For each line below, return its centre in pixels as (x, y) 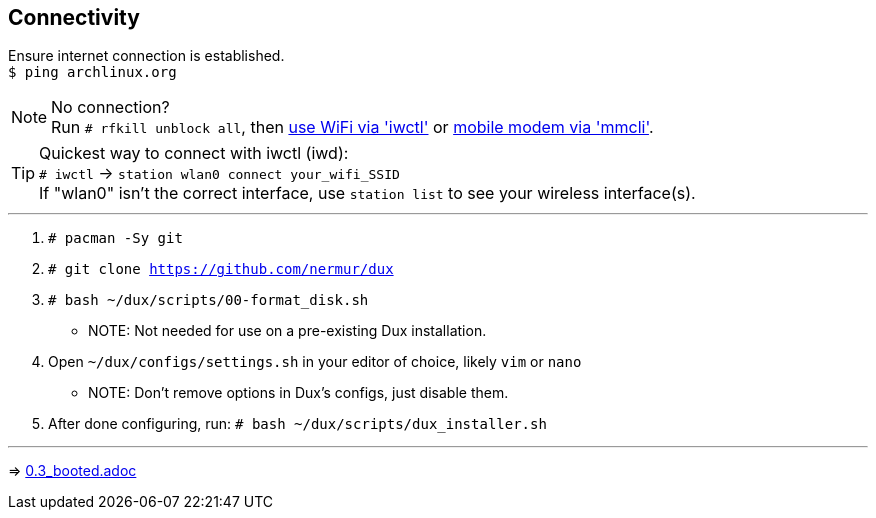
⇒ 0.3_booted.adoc (72, 471)
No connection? (110, 107)
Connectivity (74, 17)
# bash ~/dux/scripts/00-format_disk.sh (208, 300)
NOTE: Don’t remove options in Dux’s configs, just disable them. (298, 393)
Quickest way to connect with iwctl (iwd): (194, 153)
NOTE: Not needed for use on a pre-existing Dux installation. (287, 331)
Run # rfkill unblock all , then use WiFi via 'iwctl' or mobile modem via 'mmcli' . (352, 127)
